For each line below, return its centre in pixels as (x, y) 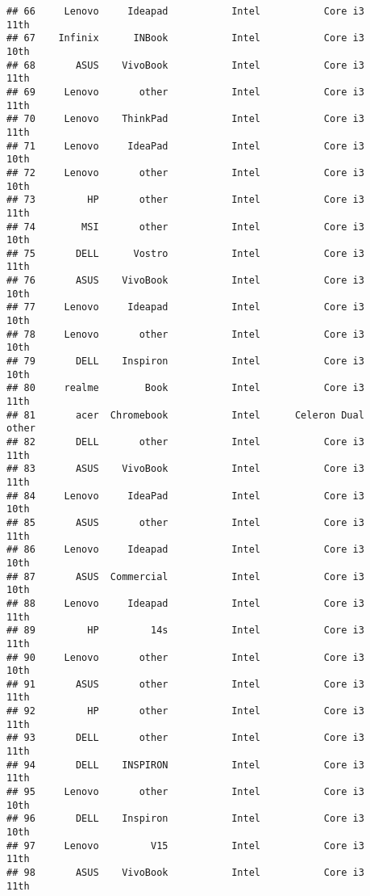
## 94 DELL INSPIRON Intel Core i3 (185, 765)
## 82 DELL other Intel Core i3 (185, 442)
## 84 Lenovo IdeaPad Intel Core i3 (185, 496)
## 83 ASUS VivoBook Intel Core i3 (185, 469)
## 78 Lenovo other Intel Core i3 (185, 334)
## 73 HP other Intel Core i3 (185, 200)
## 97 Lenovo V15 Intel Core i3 (185, 846)
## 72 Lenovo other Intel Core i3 (185, 172)
